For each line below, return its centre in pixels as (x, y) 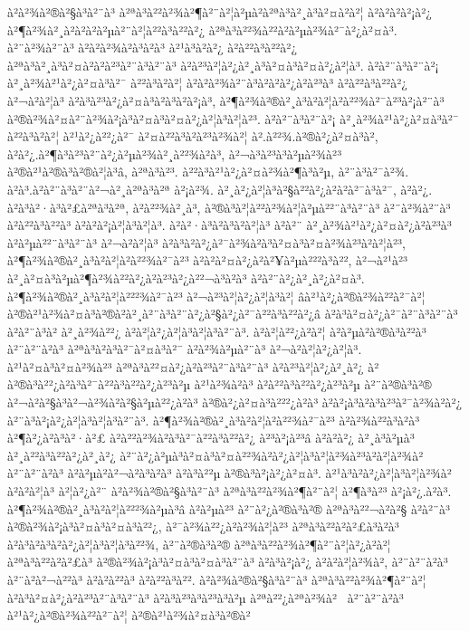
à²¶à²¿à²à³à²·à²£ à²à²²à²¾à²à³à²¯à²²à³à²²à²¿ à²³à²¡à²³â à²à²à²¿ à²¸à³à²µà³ (211, 438)
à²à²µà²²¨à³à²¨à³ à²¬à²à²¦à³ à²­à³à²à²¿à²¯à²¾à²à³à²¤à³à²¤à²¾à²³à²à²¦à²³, (206, 242)
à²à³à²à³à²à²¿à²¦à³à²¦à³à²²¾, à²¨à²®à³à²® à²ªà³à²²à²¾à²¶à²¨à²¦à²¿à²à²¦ (199, 544)
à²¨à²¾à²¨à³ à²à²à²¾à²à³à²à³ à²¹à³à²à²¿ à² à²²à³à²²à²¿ (152, 48)
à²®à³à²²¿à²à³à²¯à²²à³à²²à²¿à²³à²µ (99, 384)
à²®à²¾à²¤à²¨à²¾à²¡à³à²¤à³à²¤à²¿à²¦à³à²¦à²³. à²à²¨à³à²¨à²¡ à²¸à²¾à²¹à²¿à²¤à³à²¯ (233, 118)
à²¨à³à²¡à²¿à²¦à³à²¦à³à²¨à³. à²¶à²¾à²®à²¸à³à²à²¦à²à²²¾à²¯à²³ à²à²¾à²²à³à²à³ (214, 420)
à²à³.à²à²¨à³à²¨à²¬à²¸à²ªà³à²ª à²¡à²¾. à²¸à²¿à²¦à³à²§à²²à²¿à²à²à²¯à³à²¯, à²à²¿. (220, 189)
